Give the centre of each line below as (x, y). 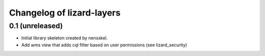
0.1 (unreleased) (36, 26)
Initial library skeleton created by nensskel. (65, 38)
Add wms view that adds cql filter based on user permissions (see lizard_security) (104, 45)
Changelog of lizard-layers (65, 13)
